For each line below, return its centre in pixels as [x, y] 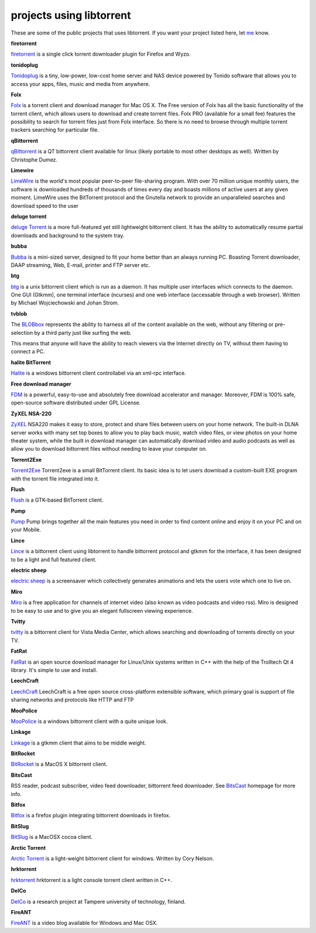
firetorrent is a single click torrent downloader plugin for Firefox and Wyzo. [101, 54]
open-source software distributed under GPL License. [76, 403]
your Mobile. [26, 530]
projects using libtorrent [71, 15]
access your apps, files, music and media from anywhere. [80, 84]
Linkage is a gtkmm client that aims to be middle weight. [78, 743]
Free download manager [41, 384]
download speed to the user [45, 205]
